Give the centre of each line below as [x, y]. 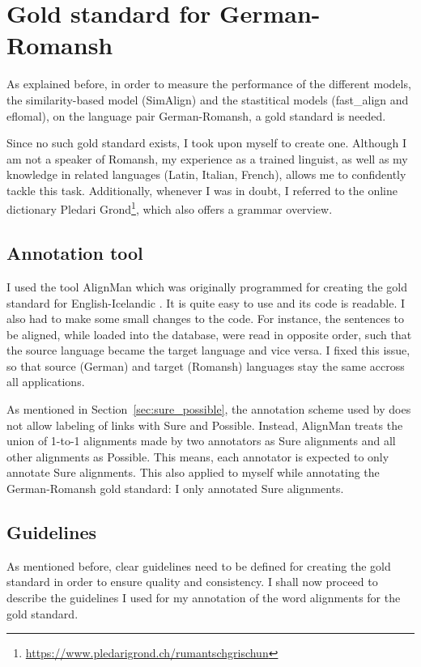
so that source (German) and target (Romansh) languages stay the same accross [206, 365]
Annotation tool [75, 253]
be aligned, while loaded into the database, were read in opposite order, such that [209, 334]
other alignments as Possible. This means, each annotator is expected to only [198, 456]
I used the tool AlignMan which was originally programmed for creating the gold [207, 286]
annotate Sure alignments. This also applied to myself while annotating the [193, 472]
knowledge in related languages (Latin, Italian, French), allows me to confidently [206, 174]
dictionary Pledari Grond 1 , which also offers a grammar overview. [170, 208]
